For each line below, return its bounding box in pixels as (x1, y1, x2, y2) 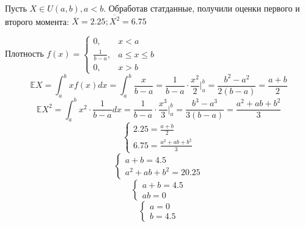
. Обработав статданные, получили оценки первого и (103, 2, 300, 14)
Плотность (5, 47, 44, 60)
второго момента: (5, 15, 69, 27)
